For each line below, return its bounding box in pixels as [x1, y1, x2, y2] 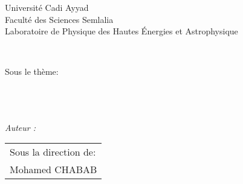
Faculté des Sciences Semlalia [5, 13, 114, 25]
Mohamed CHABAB [10, 162, 97, 177]
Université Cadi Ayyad [5, 1, 89, 13]
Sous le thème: [5, 65, 59, 78]
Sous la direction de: [10, 145, 96, 159]
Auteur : [5, 121, 36, 133]
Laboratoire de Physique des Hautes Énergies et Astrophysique [5, 25, 238, 37]
